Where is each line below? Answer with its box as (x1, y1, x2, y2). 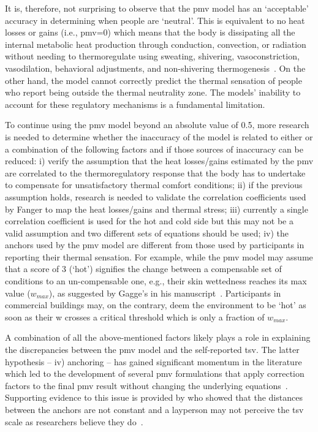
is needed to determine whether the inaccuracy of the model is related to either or (5, 130, 313, 143)
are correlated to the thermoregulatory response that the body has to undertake (5, 166, 306, 179)
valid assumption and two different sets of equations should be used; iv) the (5, 226, 289, 239)
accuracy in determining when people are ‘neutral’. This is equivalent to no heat (5, 13, 305, 26)
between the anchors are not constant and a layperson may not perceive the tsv (5, 403, 304, 415)
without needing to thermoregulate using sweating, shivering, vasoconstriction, (5, 50, 300, 63)
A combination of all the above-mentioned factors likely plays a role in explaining (5, 331, 311, 344)
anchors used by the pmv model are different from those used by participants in (5, 238, 305, 251)
